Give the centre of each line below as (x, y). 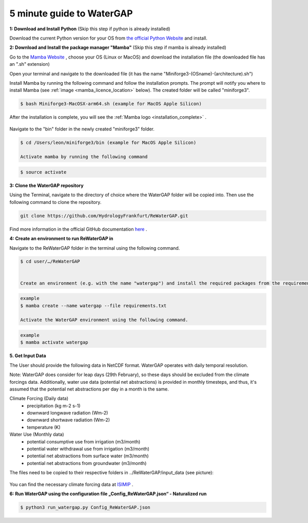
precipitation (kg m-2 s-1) (54, 405)
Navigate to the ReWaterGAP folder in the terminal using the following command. (95, 248)
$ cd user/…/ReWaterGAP (50, 261)
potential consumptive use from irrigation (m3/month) (84, 441)
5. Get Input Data (28, 356)
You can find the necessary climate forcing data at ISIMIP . (71, 484)
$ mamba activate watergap (54, 342)
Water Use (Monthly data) (37, 435)
